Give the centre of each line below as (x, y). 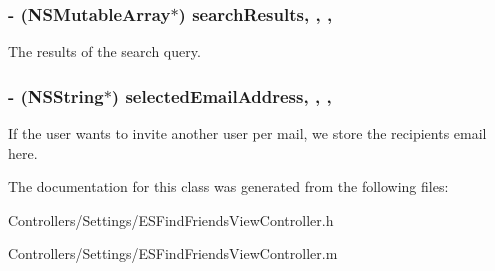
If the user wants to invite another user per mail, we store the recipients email (247, 133)
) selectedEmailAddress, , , (221, 95)
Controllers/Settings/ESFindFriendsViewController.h (171, 219)
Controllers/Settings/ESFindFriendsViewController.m (173, 253)
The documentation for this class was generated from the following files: (228, 186)
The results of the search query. (104, 51)
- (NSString (56, 95)
